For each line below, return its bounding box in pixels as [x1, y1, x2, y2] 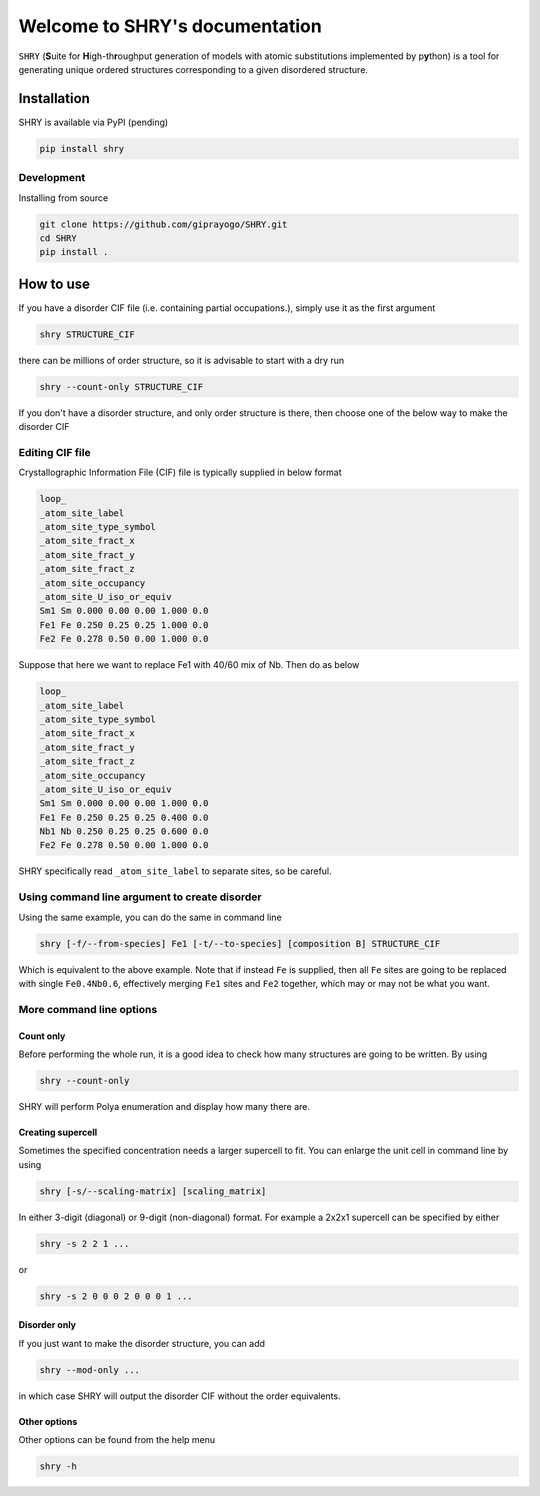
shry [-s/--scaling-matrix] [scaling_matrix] [39, 1185, 267, 1197]
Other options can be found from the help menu [18, 1433, 216, 1445]
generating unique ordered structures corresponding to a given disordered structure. [18, 63, 369, 75]
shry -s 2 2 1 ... [39, 1238, 130, 1249]
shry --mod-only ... [39, 1364, 140, 1375]
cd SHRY [39, 232, 77, 244]
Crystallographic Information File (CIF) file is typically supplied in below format [18, 466, 342, 479]
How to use [18, 275, 90, 292]
